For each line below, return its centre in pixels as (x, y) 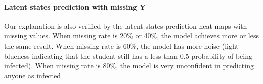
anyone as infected (33, 75)
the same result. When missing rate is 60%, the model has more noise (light (121, 45)
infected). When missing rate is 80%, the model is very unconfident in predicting (129, 66)
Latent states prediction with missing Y (75, 6)
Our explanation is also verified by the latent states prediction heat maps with (126, 26)
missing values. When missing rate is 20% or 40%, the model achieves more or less (131, 36)
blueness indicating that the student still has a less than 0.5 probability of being (128, 55)
